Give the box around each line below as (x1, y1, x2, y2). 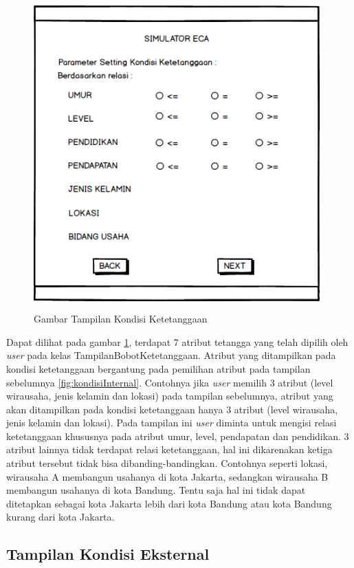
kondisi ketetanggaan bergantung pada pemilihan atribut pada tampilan (6, 361, 311, 375)
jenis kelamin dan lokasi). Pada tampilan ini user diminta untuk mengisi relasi (6, 415, 337, 430)
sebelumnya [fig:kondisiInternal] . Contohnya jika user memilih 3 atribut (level (6, 375, 333, 389)
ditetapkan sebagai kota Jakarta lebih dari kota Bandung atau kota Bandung (6, 496, 332, 510)
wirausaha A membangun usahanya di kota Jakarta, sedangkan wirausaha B (6, 469, 329, 483)
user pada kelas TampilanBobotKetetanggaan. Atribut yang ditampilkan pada (6, 348, 336, 362)
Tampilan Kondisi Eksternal (6, 543, 210, 565)
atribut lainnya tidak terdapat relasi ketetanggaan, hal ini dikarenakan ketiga (6, 442, 333, 457)
